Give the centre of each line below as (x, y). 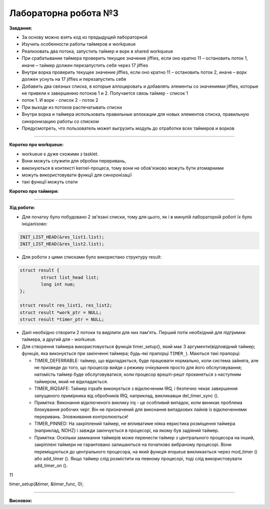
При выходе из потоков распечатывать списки (72, 107)
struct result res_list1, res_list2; (66, 305)
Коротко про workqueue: (36, 145)
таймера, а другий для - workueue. (59, 339)
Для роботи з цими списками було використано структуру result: (92, 257)
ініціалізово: (34, 223)
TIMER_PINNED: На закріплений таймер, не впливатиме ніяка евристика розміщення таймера (135, 424)
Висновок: (21, 500)
